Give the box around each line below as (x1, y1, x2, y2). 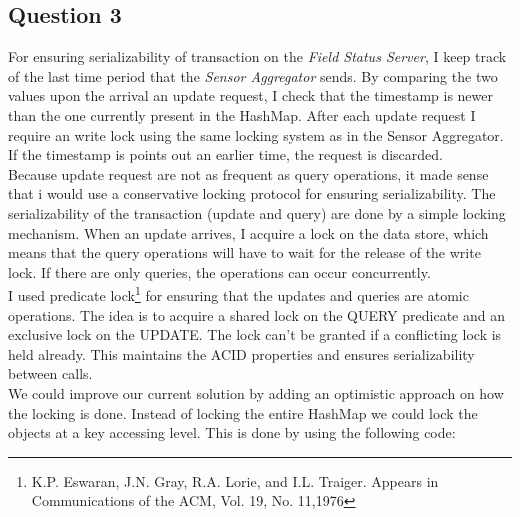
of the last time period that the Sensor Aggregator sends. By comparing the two (8, 65, 498, 86)
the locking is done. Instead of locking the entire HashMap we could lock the (8, 402, 478, 423)
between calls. (8, 363, 93, 384)
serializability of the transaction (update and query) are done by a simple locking (8, 202, 506, 223)
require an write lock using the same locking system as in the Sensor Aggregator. (8, 124, 504, 145)
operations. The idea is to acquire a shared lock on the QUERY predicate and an (8, 304, 505, 325)
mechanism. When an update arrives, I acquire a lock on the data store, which (8, 222, 489, 243)
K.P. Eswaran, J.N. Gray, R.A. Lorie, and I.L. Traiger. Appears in (31, 470, 439, 491)
